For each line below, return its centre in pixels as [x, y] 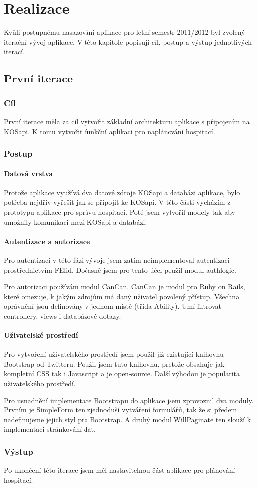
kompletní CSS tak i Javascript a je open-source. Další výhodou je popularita [122, 373]
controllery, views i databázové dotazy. [63, 315]
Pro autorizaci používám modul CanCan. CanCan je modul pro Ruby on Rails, [125, 286]
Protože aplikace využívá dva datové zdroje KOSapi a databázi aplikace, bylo [122, 192]
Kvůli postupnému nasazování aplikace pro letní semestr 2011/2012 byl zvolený [125, 32]
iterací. [15, 51]
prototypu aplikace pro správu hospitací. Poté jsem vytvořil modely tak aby [120, 211]
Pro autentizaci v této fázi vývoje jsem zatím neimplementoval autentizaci [117, 260]
